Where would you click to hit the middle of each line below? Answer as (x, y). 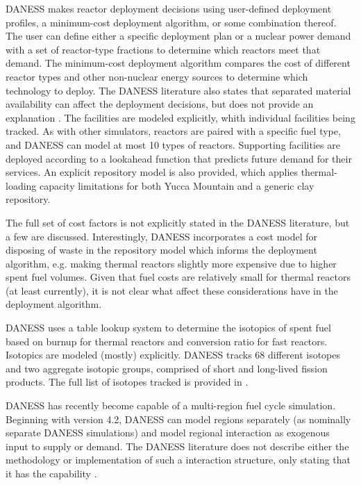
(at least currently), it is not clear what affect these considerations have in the (172, 290)
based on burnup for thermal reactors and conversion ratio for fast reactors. (167, 341)
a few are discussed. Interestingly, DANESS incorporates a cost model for (162, 236)
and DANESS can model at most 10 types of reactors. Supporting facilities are (173, 144)
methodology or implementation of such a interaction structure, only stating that (178, 460)
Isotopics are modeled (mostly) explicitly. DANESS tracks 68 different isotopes (173, 355)
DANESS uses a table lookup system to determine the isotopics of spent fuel (168, 328)
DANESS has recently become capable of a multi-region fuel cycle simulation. (171, 405)
